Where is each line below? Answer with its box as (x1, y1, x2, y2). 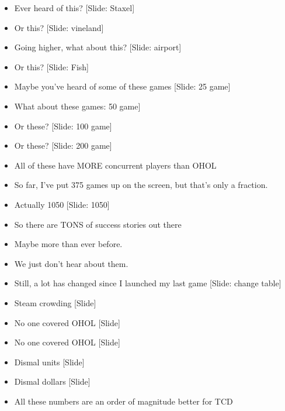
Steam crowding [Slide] (14, 296, 96, 309)
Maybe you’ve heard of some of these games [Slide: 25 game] (14, 80, 231, 93)
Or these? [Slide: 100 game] (14, 119, 112, 132)
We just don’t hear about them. (14, 257, 128, 269)
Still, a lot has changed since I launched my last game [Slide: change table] (14, 277, 281, 289)
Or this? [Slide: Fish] (14, 60, 89, 73)
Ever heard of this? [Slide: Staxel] (14, 2, 135, 13)
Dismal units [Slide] (14, 355, 85, 368)
